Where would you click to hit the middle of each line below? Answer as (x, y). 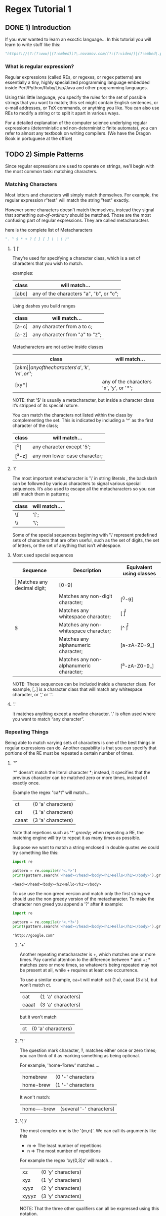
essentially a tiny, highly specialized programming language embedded (77, 82)
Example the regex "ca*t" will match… (51, 792)
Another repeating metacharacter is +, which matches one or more (87, 954)
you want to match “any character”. (48, 719)
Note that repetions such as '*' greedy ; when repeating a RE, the (78, 833)
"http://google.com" (33, 936)
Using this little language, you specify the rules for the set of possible (76, 97)
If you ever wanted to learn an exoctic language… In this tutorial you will (78, 39)
